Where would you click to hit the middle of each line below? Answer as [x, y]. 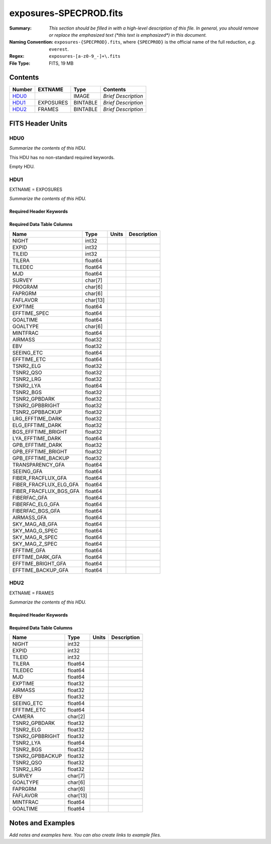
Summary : [21, 28]
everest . [59, 49]
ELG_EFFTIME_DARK [37, 425]
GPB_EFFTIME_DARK [37, 445]
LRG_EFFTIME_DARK [37, 418]
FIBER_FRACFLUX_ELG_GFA [45, 485]
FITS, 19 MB [61, 63]
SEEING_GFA [27, 471]
